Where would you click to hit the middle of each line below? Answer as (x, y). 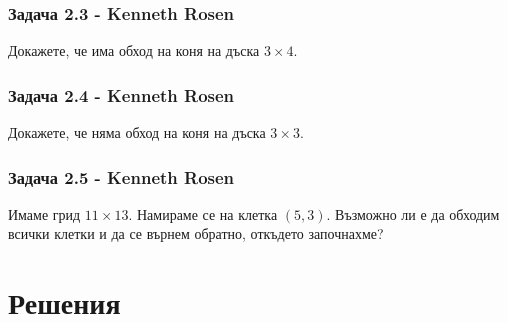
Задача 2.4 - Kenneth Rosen (121, 94)
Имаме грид (44, 213)
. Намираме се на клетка (203, 213)
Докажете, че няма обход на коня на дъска (137, 132)
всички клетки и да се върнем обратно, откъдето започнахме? (196, 233)
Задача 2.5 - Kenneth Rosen (121, 176)
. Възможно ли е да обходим (413, 213)
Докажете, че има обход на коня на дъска (134, 50)
